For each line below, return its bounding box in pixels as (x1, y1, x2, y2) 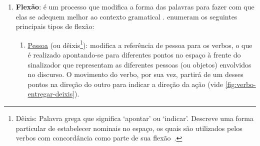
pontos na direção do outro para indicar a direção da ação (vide (27, 78, 223, 89)
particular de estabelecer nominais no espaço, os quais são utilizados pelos (15, 122, 242, 133)
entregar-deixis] (27, 88, 75, 99)
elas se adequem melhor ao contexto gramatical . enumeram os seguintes (15, 11, 237, 21)
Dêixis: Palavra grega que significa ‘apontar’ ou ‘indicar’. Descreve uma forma (15, 113, 253, 123)
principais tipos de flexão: (15, 21, 94, 31)
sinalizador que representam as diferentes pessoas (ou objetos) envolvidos (27, 59, 251, 69)
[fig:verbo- (225, 78, 256, 89)
